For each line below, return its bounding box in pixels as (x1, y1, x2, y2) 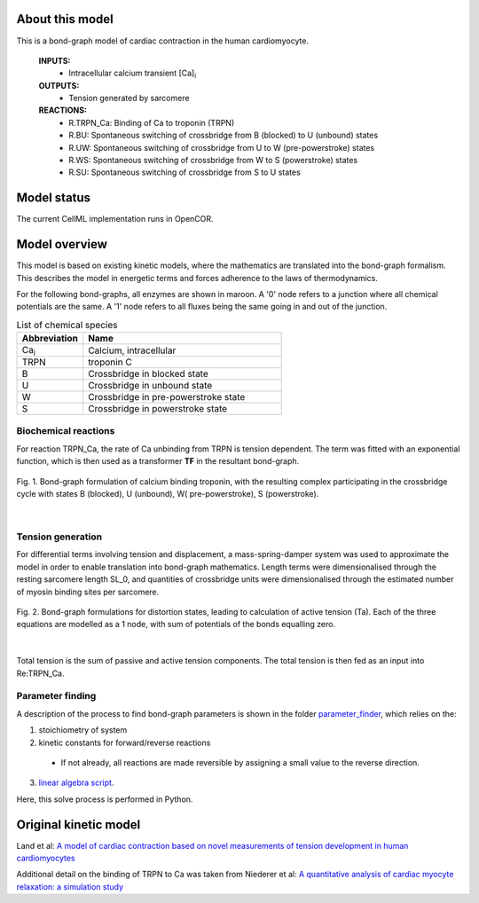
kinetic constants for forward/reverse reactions (38, 737, 211, 748)
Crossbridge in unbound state (87, 380, 213, 392)
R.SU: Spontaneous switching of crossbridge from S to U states (68, 167, 301, 177)
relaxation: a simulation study (16, 881, 124, 891)
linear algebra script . (38, 777, 114, 789)
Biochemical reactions (16, 425, 115, 437)
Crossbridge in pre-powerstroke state (87, 391, 246, 404)
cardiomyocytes (16, 852, 75, 863)
